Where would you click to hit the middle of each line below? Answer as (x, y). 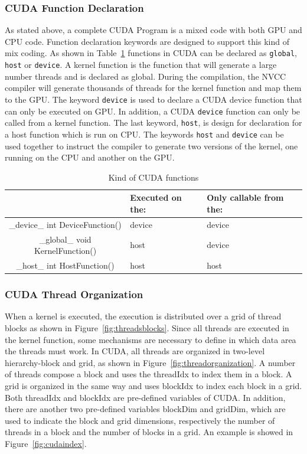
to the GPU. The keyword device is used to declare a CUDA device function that (153, 99)
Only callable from (245, 197)
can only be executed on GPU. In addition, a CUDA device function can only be (153, 111)
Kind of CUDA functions (153, 177)
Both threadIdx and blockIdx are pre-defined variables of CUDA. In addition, (145, 397)
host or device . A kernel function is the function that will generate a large (141, 65)
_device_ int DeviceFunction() (65, 224)
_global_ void (65, 239)
